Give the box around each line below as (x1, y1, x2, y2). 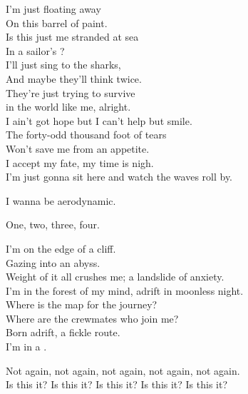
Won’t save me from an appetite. (6, 141, 150, 156)
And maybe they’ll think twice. (6, 71, 142, 86)
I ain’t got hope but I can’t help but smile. (6, 113, 192, 128)
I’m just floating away (6, 1, 101, 16)
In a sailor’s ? (6, 43, 65, 58)
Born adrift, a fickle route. (6, 325, 120, 340)
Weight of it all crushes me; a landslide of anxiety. (6, 269, 224, 284)
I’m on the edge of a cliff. (6, 241, 116, 256)
